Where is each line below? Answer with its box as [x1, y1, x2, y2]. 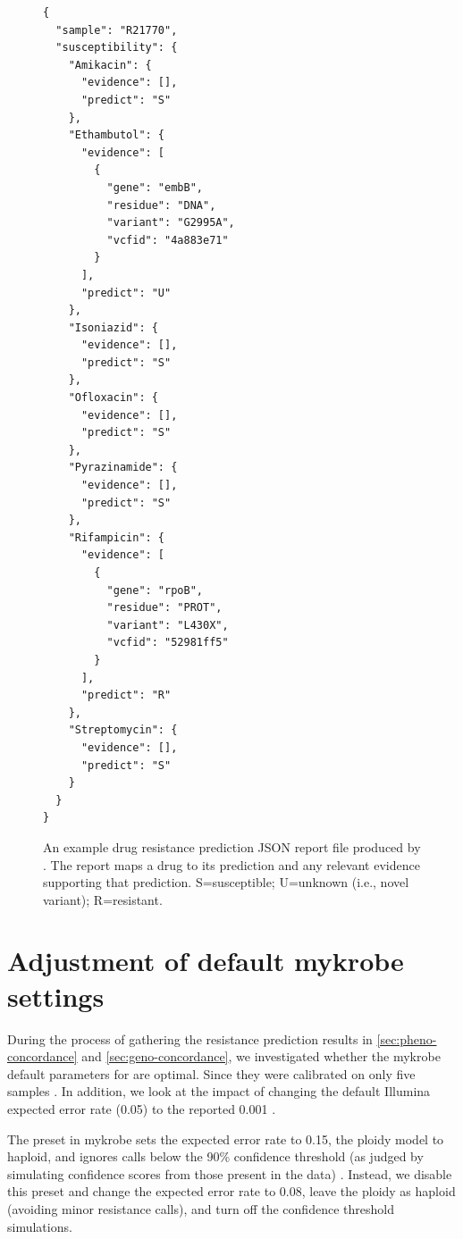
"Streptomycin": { [68, 724, 178, 737]
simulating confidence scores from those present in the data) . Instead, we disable [7, 1164, 452, 1183]
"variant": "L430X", [106, 618, 229, 632]
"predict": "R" [80, 689, 172, 702]
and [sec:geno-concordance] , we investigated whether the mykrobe [81, 1047, 441, 1066]
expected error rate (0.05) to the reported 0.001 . [7, 1099, 276, 1118]
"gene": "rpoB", [106, 583, 203, 597]
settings [7, 977, 105, 1014]
